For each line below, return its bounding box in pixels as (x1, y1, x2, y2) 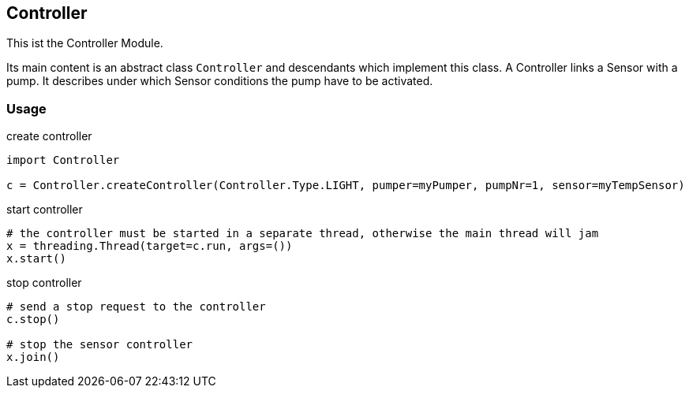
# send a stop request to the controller (6, 300, 266, 314)
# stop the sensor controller (6, 338, 193, 351)
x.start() (6, 252, 66, 266)
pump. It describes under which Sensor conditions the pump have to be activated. (6, 74, 433, 88)
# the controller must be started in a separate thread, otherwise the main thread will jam (6, 227, 599, 240)
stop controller (6, 276, 82, 290)
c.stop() (6, 313, 60, 326)
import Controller (6, 154, 120, 167)
